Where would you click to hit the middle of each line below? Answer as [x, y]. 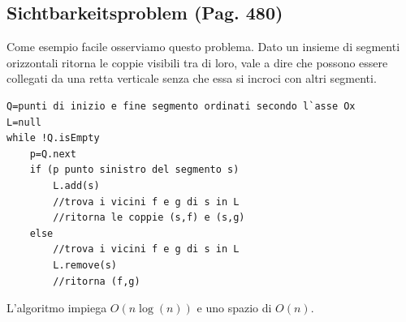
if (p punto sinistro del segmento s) [134, 170]
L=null [24, 122]
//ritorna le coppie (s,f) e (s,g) [149, 218]
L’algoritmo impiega [57, 308]
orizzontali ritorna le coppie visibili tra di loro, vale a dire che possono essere [197, 62]
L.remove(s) [85, 265]
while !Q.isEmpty [53, 138]
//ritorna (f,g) [97, 281]
